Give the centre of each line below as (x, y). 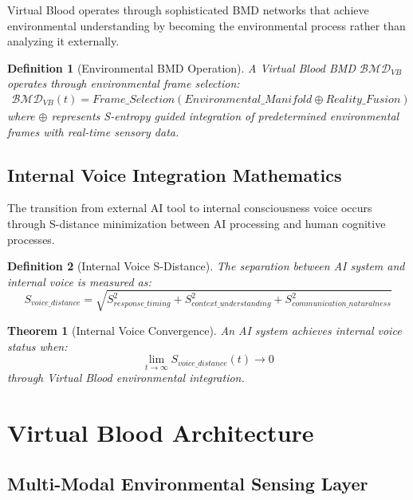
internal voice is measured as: (79, 281)
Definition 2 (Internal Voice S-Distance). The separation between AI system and (206, 266)
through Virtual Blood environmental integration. (126, 378)
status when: (37, 346)
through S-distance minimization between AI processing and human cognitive (197, 223)
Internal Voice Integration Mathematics (175, 174)
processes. (31, 239)
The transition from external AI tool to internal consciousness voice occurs (190, 208)
